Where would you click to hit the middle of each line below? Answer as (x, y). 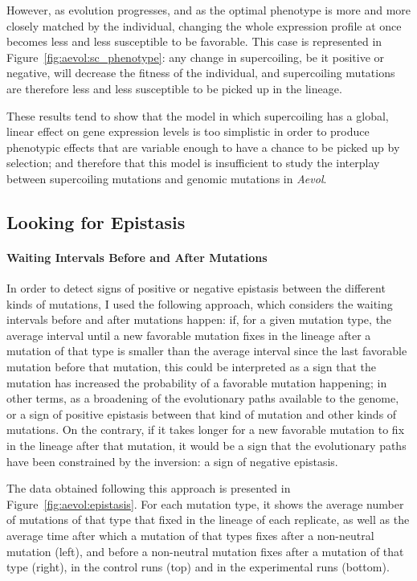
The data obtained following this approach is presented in (149, 488)
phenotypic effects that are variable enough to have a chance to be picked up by (203, 147)
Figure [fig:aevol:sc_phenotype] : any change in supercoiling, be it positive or (195, 57)
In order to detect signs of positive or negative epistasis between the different (196, 288)
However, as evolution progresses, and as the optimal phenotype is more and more (209, 10)
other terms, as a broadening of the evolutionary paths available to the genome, (203, 398)
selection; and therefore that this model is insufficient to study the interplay (193, 163)
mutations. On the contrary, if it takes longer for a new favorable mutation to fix (206, 430)
